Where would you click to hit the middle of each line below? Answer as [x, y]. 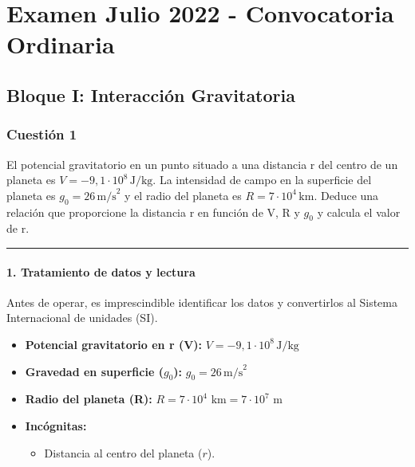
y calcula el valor [359, 212]
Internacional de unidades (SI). [82, 318]
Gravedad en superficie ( [94, 371]
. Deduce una [346, 195]
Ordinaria [61, 44]
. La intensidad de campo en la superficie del [262, 180]
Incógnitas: [56, 425]
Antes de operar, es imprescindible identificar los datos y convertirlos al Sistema [202, 302]
